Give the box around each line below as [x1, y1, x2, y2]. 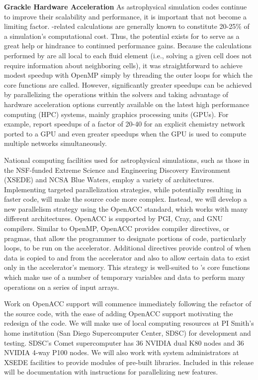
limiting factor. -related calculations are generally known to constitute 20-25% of [4, 21, 250, 31]
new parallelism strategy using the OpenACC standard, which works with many [4, 203, 248, 214]
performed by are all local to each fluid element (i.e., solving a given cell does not [4, 50, 252, 60]
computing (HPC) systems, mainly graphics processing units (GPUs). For [4, 109, 229, 119]
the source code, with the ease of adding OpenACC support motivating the [4, 308, 233, 318]
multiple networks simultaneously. [4, 138, 107, 148]
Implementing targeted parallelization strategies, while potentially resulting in [4, 184, 242, 194]
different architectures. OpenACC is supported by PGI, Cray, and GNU [4, 213, 223, 224]
